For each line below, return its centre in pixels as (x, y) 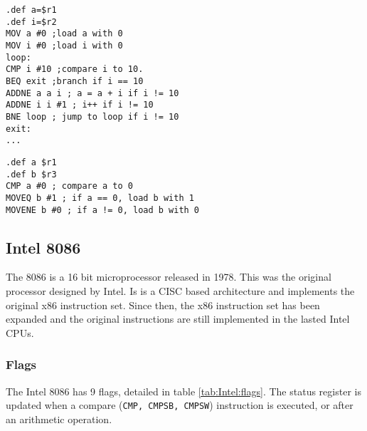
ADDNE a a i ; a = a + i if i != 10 (92, 93)
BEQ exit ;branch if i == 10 (75, 81)
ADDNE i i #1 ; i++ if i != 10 (80, 105)
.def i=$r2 (31, 22)
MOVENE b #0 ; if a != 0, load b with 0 (103, 210)
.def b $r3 (31, 174)
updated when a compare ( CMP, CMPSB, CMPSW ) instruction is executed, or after (180, 405)
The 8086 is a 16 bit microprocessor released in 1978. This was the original (169, 277)
